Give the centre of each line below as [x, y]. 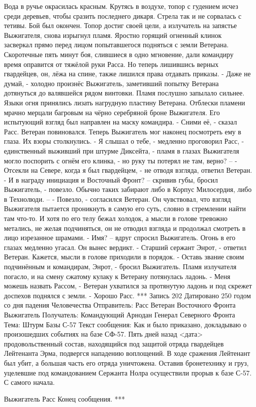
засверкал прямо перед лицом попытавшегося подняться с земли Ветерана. [116, 45]
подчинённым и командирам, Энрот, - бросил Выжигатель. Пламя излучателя [120, 266]
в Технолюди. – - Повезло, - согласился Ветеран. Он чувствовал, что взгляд [117, 199]
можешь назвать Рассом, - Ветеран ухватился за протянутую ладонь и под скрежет [128, 286]
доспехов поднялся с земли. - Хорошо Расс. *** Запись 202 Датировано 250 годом [128, 295]
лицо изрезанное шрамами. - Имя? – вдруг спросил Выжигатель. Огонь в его [120, 237]
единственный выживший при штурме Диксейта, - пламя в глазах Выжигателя [122, 150]
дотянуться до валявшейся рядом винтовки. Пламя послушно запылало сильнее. [124, 93]
